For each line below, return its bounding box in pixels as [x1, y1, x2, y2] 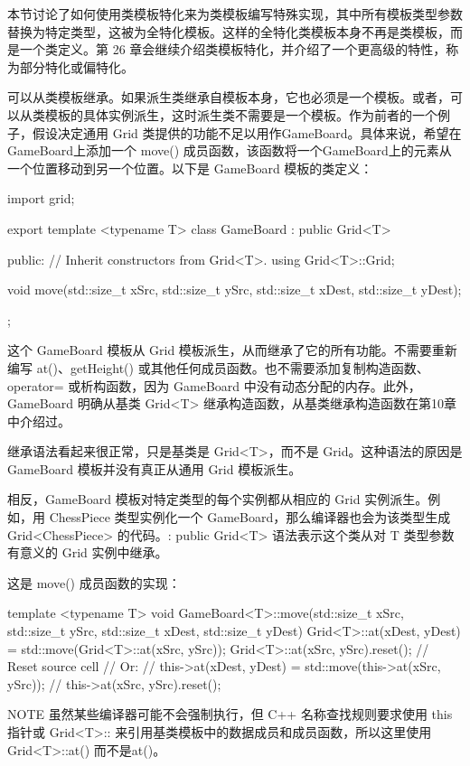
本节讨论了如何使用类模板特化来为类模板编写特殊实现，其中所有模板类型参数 [7, 5, 463, 23]
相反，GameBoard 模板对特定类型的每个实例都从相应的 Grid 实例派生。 [7, 490, 428, 509]
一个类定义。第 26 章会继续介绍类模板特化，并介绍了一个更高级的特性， [19, 40, 446, 59]
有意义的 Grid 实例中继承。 [7, 543, 168, 562]
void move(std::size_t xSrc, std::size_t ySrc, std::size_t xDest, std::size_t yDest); [7, 280, 462, 299]
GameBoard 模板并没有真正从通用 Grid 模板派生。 [7, 459, 302, 478]
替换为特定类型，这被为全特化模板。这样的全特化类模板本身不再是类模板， [7, 22, 450, 41]
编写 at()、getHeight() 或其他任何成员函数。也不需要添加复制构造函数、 [7, 358, 429, 377]
